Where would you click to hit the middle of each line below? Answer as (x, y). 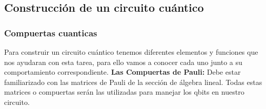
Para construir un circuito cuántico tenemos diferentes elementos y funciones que (131, 52)
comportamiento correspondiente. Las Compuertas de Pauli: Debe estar (122, 72)
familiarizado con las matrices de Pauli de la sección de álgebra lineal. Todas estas (133, 82)
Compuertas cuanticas (51, 32)
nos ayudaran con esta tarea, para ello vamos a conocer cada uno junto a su (123, 62)
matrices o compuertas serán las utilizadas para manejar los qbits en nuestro (124, 92)
